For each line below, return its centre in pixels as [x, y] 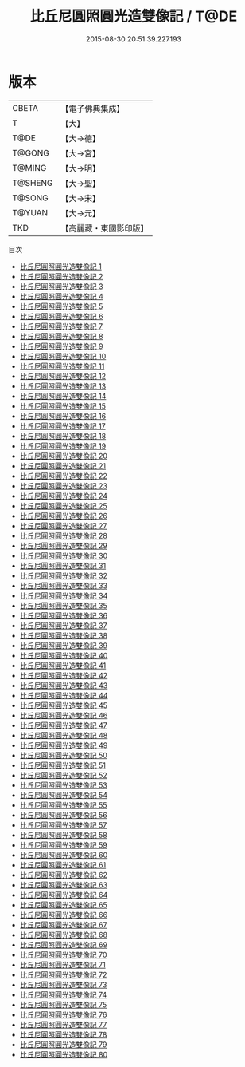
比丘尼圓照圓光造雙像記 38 [64, 635]
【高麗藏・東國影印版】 [105, 228]
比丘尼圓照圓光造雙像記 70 [63, 954]
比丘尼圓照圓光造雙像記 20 [64, 456]
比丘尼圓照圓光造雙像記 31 [63, 565]
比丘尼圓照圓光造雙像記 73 [63, 984]
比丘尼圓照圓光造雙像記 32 [63, 575]
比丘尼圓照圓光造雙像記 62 [63, 875]
